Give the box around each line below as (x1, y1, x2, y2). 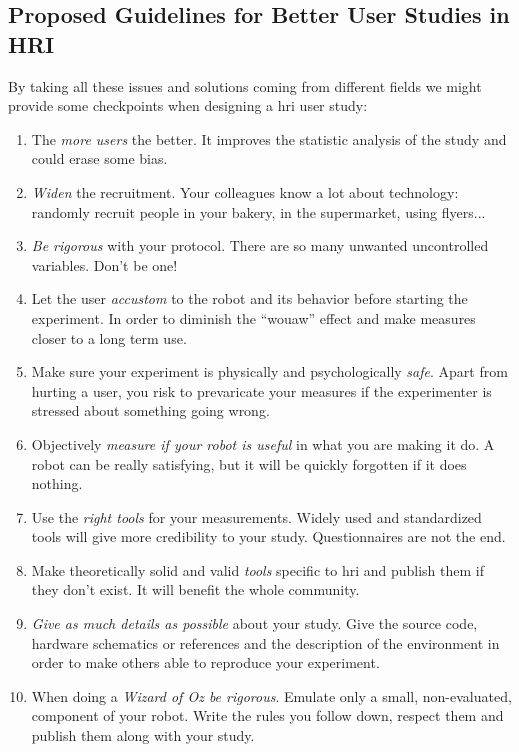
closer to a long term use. (31, 327, 187, 348)
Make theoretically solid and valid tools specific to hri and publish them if (31, 559, 484, 580)
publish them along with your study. (31, 725, 255, 746)
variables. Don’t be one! (31, 254, 178, 275)
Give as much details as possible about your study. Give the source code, (31, 613, 478, 634)
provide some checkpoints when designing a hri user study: (8, 95, 368, 116)
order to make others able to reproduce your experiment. (31, 652, 380, 673)
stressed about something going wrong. (31, 400, 270, 421)
